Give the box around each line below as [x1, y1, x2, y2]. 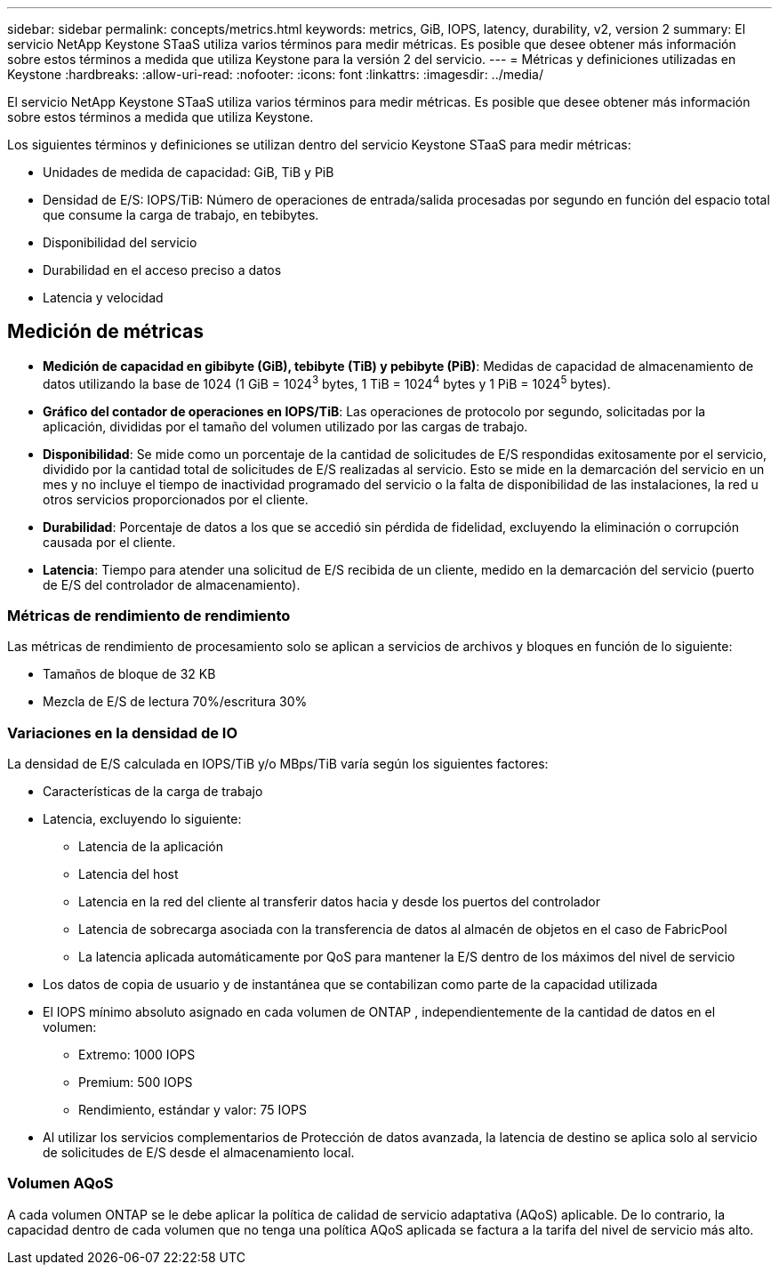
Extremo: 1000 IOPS [78, 1047, 196, 1062]
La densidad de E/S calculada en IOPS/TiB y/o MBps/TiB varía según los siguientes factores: [7, 756, 549, 771]
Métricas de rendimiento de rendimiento [7, 606, 291, 624]
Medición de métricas [7, 320, 204, 343]
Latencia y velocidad [43, 290, 164, 305]
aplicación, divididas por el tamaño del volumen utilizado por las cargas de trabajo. [43, 418, 528, 434]
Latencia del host [78, 866, 179, 882]
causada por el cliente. [43, 534, 176, 550]
